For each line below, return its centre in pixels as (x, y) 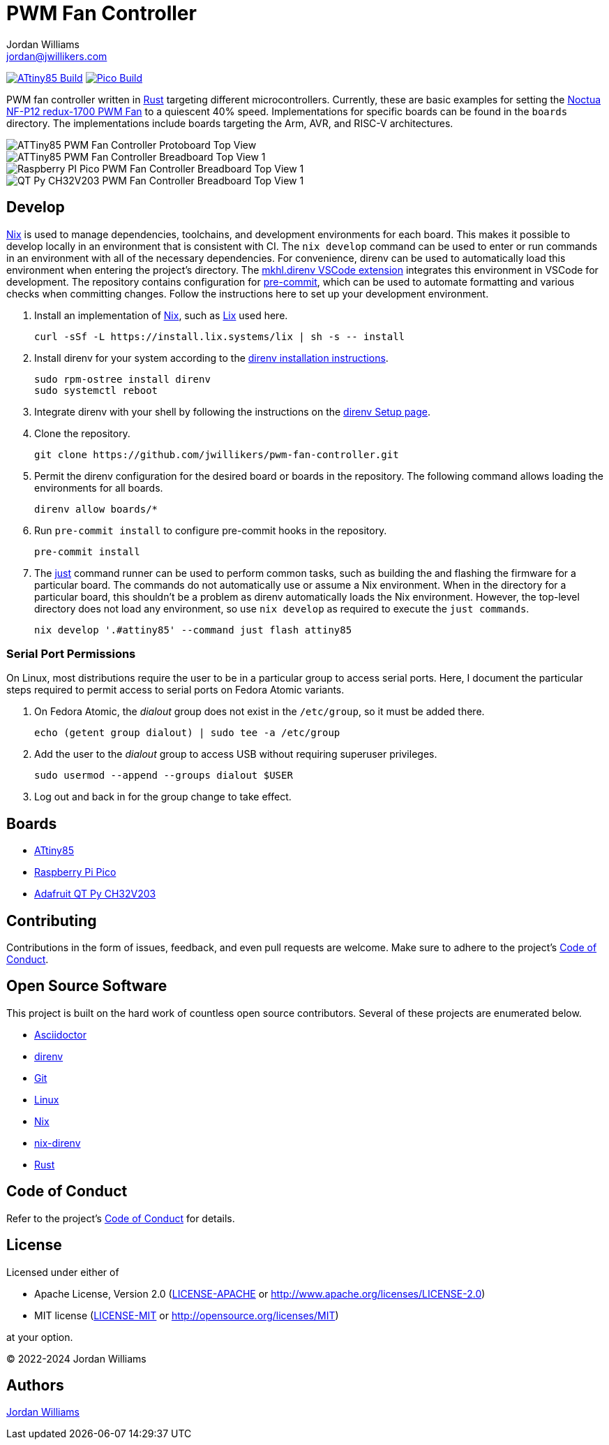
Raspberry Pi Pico (75, 872)
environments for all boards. (99, 487)
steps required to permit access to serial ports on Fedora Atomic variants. (175, 690)
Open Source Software (87, 986)
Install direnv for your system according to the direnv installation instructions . (211, 358)
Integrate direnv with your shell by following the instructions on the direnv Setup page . (233, 411)
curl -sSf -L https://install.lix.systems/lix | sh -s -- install (220, 336)
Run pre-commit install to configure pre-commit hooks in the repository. (211, 530)
